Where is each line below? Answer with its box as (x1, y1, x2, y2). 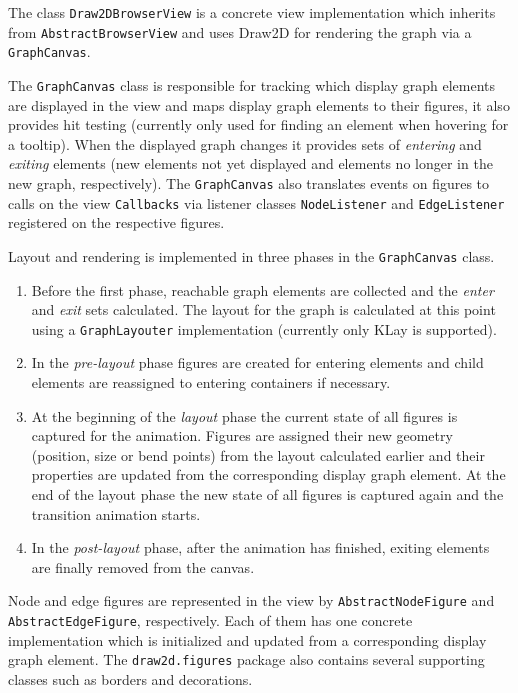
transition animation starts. (31, 503, 201, 524)
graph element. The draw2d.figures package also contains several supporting (8, 649, 485, 670)
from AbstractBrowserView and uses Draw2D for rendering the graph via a (8, 21, 472, 42)
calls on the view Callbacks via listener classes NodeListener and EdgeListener (8, 192, 505, 213)
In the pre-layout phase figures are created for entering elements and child (31, 352, 484, 373)
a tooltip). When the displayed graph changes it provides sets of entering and (8, 133, 482, 154)
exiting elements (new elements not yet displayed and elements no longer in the (8, 153, 493, 174)
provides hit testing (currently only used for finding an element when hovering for (8, 114, 509, 135)
